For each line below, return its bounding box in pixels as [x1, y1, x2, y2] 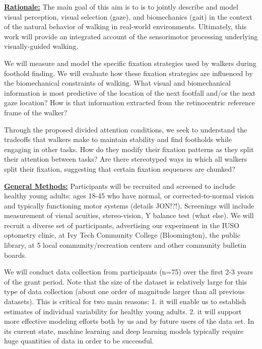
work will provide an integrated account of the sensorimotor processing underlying [4, 31, 258, 41]
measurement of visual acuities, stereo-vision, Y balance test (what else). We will [4, 210, 254, 221]
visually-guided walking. [4, 41, 79, 51]
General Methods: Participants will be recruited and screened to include [4, 180, 236, 191]
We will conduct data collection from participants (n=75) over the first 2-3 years [4, 266, 253, 277]
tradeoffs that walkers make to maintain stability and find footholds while [4, 134, 232, 145]
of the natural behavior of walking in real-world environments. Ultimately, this [4, 21, 247, 32]
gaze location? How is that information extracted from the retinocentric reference [4, 97, 255, 108]
